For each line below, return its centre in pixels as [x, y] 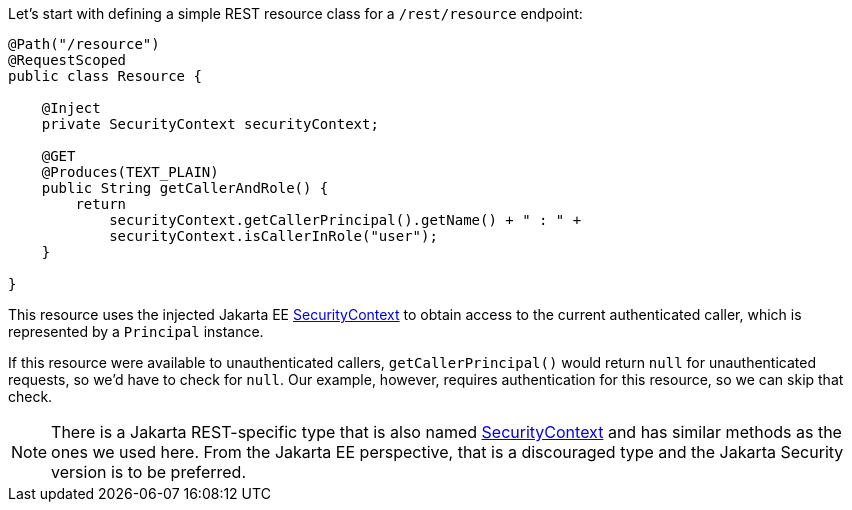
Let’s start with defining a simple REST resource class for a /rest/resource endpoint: [295, 13]
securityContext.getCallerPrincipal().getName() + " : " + [345, 220]
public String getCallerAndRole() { [185, 188]
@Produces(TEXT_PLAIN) [130, 172]
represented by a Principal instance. [136, 331]
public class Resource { [105, 76]
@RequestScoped [67, 60]
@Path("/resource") [84, 44]
